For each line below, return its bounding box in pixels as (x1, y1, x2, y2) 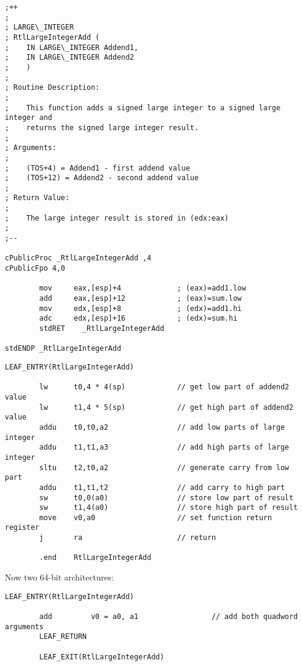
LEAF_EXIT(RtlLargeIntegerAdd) (39, 652, 164, 661)
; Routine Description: (5, 83, 100, 92)
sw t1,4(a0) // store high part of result (39, 503, 298, 512)
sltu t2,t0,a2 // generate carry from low (39, 463, 289, 472)
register (5, 523, 40, 532)
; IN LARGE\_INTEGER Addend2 (5, 53, 134, 62)
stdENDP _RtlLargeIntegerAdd (5, 344, 122, 353)
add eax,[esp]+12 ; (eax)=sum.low (39, 294, 242, 303)
